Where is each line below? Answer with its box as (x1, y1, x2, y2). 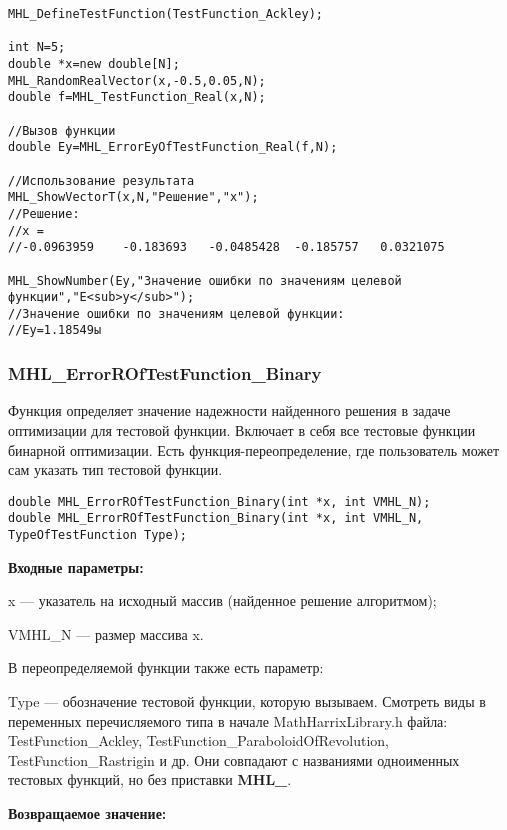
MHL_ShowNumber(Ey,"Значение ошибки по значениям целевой (8, 273, 402, 288)
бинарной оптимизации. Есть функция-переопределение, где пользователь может (8, 439, 500, 460)
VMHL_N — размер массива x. (8, 623, 204, 644)
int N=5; (8, 40, 66, 55)
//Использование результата (8, 173, 195, 188)
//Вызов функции (8, 123, 116, 138)
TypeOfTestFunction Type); (8, 528, 187, 543)
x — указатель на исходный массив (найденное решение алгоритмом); (8, 590, 437, 611)
